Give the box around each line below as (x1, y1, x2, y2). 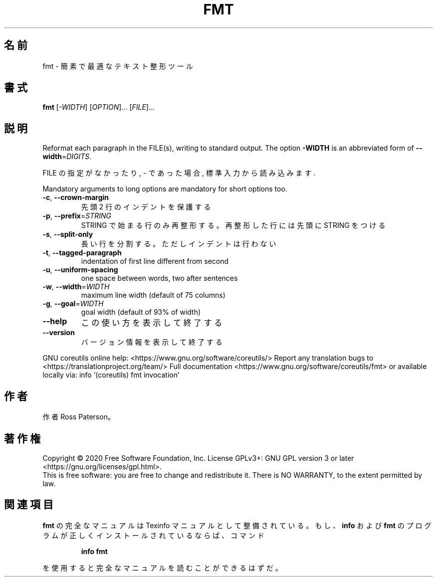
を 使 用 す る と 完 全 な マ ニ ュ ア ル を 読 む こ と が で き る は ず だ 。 (42, 563, 282, 572)
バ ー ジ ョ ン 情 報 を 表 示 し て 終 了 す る (81, 338, 222, 347)
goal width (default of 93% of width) (81, 308, 201, 317)
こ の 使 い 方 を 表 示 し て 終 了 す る (81, 318, 222, 328)
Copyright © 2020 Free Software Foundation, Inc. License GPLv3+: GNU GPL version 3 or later (42, 453, 354, 462)
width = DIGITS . (42, 152, 92, 161)
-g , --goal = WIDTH (42, 299, 104, 308)
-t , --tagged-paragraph (42, 248, 122, 257)
